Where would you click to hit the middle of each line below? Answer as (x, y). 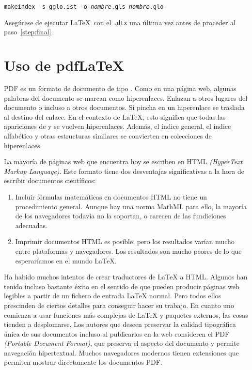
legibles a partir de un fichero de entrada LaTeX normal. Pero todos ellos (113, 296)
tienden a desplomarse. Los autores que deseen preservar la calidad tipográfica (120, 324)
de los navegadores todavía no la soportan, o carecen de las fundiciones (121, 216)
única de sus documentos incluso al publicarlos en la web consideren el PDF (117, 333)
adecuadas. (31, 225)
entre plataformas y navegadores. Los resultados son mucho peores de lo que (128, 251)
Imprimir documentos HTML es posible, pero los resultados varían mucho (125, 241)
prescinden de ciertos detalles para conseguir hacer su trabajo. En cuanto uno (119, 305)
